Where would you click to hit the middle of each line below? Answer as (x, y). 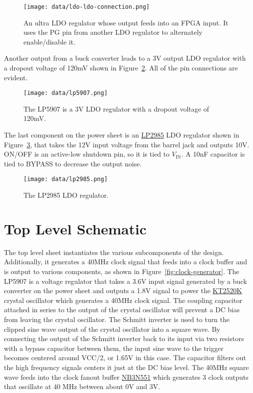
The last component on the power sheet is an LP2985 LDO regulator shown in (122, 135)
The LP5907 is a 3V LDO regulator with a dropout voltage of (116, 108)
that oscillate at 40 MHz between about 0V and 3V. (82, 386)
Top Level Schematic (75, 228)
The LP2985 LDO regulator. (66, 195)
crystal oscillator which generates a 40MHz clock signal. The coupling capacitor (123, 300)
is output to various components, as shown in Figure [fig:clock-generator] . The (122, 271)
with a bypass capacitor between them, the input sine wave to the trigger (114, 348)
